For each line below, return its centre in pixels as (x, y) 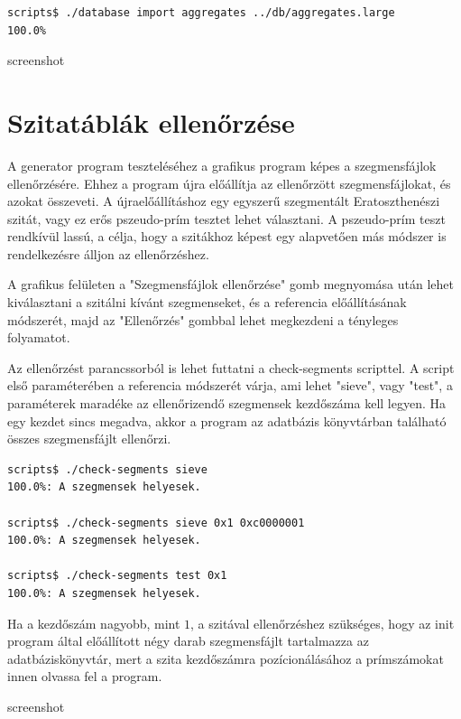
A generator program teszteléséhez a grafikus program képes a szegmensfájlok (222, 165)
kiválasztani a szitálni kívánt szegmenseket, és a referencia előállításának (207, 302)
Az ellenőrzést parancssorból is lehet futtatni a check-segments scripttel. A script (231, 367)
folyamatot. (39, 337)
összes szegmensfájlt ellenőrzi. (89, 439)
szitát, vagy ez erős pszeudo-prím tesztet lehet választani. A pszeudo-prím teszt (226, 218)
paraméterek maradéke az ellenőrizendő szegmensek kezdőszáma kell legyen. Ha (227, 403)
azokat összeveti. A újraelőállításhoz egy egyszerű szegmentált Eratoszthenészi (224, 201)
